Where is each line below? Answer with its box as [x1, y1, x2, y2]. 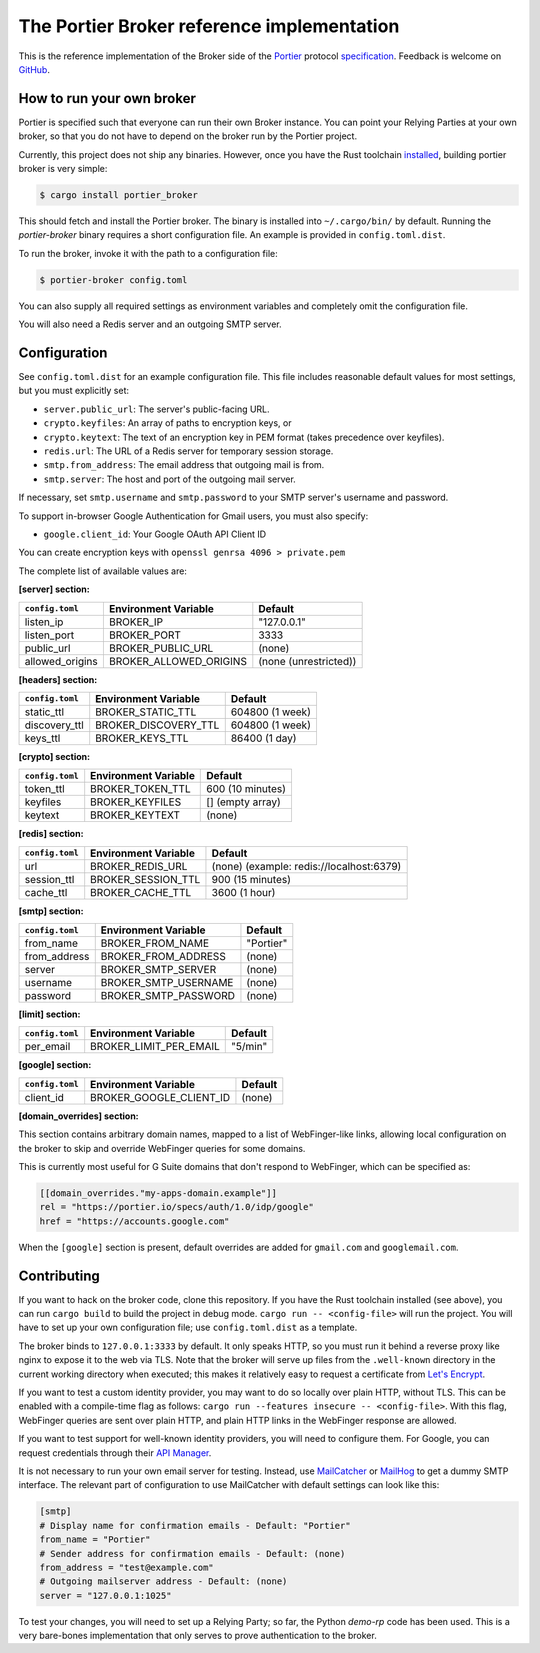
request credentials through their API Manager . [18, 1446, 212, 1459]
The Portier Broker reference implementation [18, 15, 400, 37]
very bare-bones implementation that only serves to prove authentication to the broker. [18, 1630, 377, 1642]
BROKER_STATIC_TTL [95, 705, 197, 719]
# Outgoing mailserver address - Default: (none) [39, 1576, 288, 1587]
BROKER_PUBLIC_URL [108, 641, 214, 655]
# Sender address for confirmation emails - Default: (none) [39, 1548, 346, 1559]
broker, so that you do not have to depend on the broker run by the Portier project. [18, 130, 358, 142]
